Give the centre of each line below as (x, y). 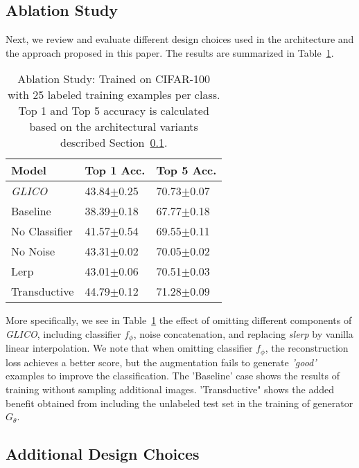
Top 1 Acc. (115, 170)
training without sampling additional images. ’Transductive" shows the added (170, 389)
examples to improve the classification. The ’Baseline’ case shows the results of (173, 376)
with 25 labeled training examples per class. (114, 95)
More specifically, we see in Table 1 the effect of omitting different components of (179, 320)
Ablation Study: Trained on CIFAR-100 (114, 79)
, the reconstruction (307, 348)
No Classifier (42, 231)
